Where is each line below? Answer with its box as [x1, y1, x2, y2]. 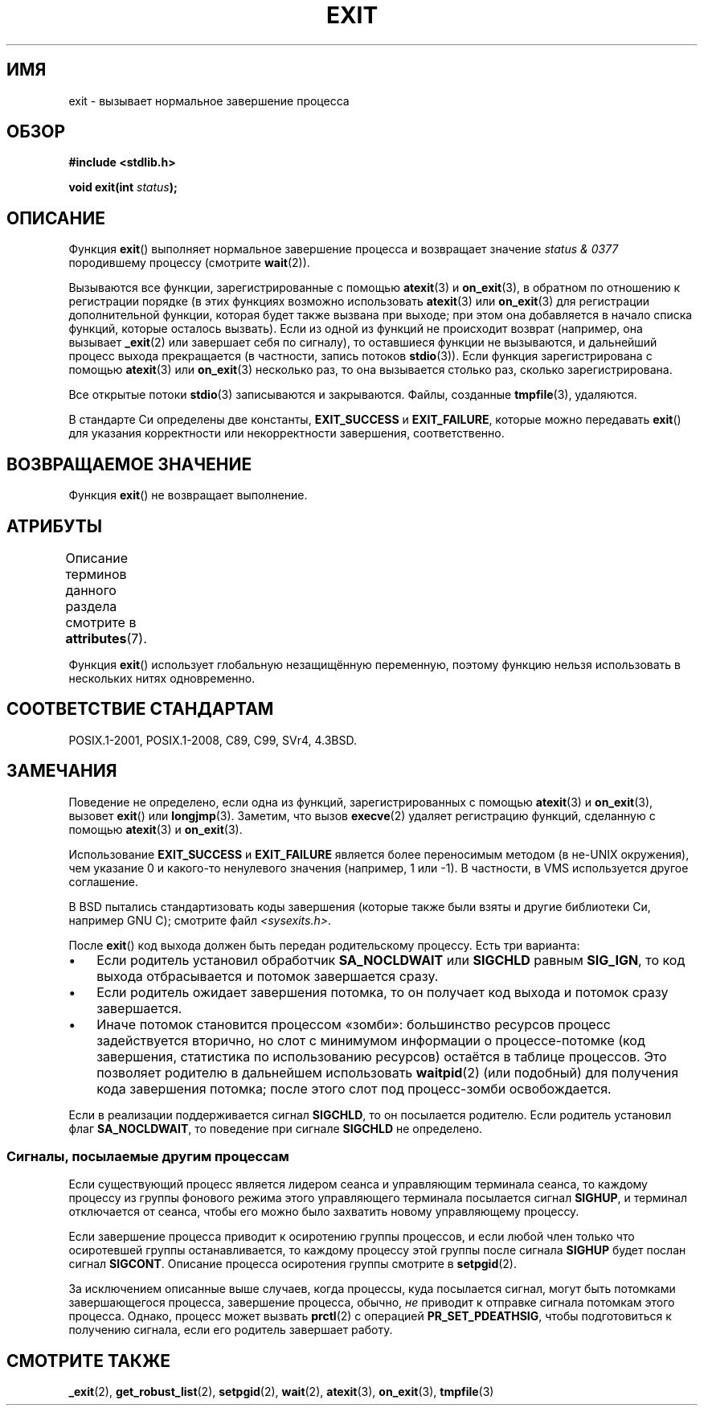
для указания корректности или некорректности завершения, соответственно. [68, 426, 505, 441]
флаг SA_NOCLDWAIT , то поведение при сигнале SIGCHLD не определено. [68, 1121, 483, 1135]
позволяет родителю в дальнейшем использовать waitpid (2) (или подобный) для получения [96, 1064, 679, 1081]
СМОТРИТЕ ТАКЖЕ [6, 1350, 171, 1371]
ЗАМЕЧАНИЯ [6, 761, 117, 782]
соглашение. [68, 874, 138, 889]
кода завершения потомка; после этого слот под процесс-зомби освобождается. [96, 1080, 612, 1097]
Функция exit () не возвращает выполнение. [68, 488, 308, 503]
